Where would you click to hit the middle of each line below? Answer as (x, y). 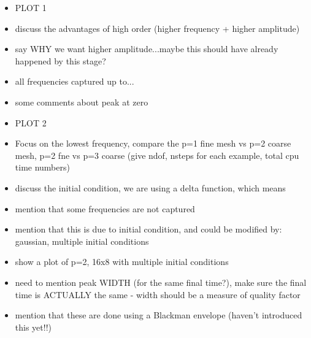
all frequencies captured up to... (75, 81)
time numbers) (42, 167)
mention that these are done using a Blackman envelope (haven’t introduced (159, 315)
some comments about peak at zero (82, 102)
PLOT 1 (31, 7)
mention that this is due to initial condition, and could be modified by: (148, 229)
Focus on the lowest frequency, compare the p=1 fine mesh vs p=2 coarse (153, 143)
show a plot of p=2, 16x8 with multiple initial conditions (122, 262)
